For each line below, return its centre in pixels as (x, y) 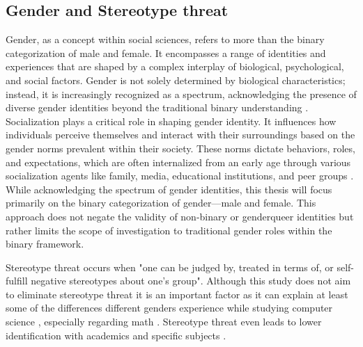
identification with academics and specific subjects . (116, 335)
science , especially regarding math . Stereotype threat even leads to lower (164, 322)
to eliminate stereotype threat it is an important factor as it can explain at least (177, 294)
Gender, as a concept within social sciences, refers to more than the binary (165, 39)
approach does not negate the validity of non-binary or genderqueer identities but (180, 216)
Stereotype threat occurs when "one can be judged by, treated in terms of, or (170, 267)
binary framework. (45, 244)
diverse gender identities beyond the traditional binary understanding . (157, 107)
